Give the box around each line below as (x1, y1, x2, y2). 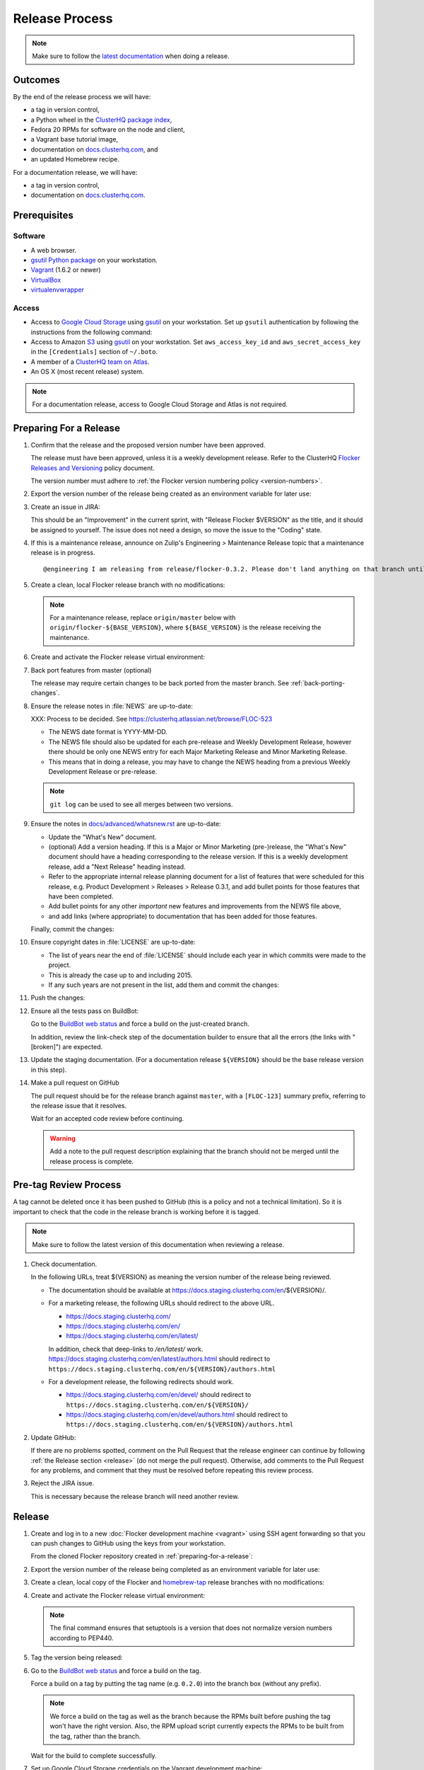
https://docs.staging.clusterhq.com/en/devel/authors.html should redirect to (66, 1410, 288, 1419)
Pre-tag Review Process (13, 1179, 122, 1191)
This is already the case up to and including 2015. (48, 971, 193, 979)
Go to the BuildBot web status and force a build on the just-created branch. (30, 1020, 250, 1028)
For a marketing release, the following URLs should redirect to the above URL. (48, 1299, 275, 1308)
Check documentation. (30, 1260, 98, 1268)
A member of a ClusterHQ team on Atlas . (30, 358, 150, 366)
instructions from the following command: (30, 328, 153, 336)
